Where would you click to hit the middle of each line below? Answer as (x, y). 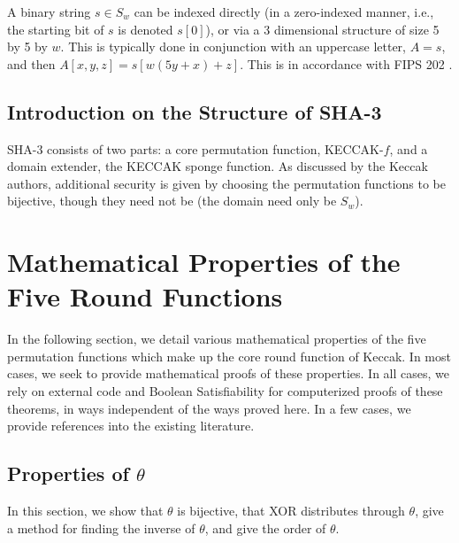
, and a (409, 148)
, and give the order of (265, 527)
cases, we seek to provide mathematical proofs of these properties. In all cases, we (229, 373)
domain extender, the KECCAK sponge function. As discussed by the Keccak (218, 166)
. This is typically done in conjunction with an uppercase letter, (233, 47)
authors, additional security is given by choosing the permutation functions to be (226, 183)
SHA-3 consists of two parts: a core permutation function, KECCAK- (195, 148)
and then (31, 63)
